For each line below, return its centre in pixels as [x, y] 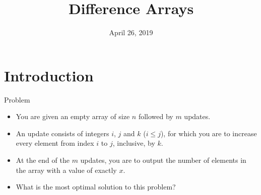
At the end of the [43, 160]
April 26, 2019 [131, 32]
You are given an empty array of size [73, 116]
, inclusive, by [134, 143]
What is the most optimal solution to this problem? [96, 187]
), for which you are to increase [209, 133]
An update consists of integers [62, 133]
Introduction [49, 75]
